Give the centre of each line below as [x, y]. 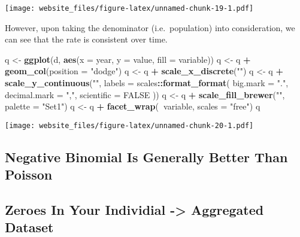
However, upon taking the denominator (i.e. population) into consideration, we [150, 27]
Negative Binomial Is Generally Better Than [146, 157]
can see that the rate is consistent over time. [86, 39]
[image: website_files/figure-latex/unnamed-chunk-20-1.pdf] [129, 125]
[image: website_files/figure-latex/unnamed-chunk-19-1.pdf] [129, 8]
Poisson [29, 174]
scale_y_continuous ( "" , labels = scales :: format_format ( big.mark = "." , [147, 83]
